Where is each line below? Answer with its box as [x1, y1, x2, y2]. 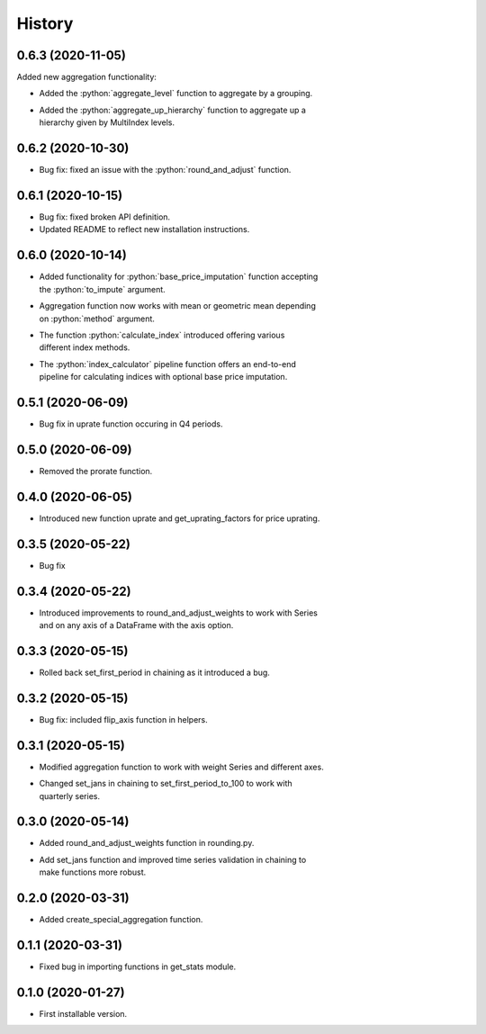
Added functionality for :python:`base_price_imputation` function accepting [39, 271, 319, 283]
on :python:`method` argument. [39, 313, 155, 324]
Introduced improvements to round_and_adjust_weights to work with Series [39, 607, 319, 618]
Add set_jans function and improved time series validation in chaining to [39, 854, 307, 865]
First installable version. [39, 1008, 128, 1019]
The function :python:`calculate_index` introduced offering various [39, 329, 285, 340]
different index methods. [39, 342, 130, 353]
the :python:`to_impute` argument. [39, 283, 166, 294]
